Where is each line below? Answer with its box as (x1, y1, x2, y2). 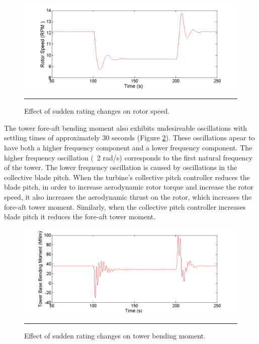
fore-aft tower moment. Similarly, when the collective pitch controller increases (4, 201, 246, 212)
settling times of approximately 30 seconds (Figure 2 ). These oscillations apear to (4, 132, 255, 143)
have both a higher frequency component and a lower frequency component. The (4, 142, 252, 152)
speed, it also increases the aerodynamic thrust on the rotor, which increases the (4, 191, 252, 202)
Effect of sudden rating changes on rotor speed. (24, 106, 170, 116)
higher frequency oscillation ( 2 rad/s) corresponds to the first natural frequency (4, 152, 253, 162)
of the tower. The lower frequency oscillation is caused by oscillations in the (4, 162, 237, 173)
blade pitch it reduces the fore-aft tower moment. (4, 211, 156, 222)
